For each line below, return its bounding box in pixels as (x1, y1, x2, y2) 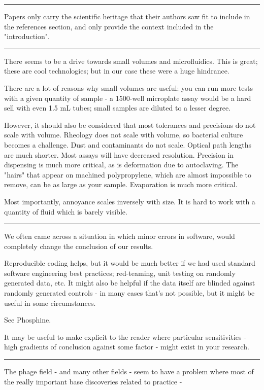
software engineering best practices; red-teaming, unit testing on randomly (4, 267, 236, 278)
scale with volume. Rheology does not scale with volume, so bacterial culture (4, 129, 243, 140)
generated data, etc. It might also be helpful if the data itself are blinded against (4, 277, 255, 288)
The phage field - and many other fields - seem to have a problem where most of (4, 366, 254, 377)
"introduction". (4, 31, 50, 42)
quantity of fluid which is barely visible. (4, 206, 127, 217)
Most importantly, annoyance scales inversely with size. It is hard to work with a (4, 196, 255, 206)
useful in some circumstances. (4, 297, 96, 308)
